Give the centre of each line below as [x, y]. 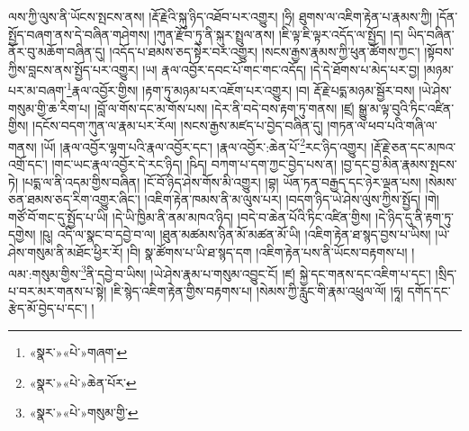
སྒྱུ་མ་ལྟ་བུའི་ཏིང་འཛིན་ [406, 108]
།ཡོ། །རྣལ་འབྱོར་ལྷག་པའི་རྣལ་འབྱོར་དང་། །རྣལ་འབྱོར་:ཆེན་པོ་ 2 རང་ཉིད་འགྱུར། [204, 145]
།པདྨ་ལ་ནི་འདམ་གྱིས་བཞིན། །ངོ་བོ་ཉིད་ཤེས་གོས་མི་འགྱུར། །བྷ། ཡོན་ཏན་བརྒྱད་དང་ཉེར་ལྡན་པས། [221, 181]
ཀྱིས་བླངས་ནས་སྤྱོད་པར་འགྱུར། [73, 69]
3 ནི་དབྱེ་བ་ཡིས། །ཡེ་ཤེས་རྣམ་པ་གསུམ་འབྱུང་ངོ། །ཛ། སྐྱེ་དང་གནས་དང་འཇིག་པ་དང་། [256, 272]
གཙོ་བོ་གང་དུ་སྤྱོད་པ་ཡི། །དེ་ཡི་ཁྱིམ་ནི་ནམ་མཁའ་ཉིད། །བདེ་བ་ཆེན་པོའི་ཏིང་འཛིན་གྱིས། [190, 216]
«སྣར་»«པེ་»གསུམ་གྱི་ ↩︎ [84, 413]
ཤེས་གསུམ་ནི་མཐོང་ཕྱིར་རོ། [66, 252]
